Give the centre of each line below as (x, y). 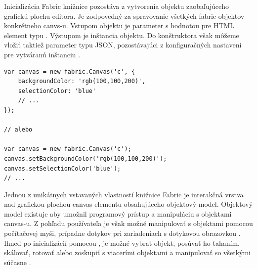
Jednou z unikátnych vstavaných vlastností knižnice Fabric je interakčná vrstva (124, 194)
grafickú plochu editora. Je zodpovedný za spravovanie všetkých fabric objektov (124, 16)
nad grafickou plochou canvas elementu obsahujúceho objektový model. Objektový (128, 204)
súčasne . (18, 262)
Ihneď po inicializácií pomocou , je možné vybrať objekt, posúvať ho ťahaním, (122, 243)
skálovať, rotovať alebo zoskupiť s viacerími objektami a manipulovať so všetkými (127, 252)
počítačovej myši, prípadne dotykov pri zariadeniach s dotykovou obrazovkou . (122, 233)
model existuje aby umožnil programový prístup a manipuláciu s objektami (118, 213)
